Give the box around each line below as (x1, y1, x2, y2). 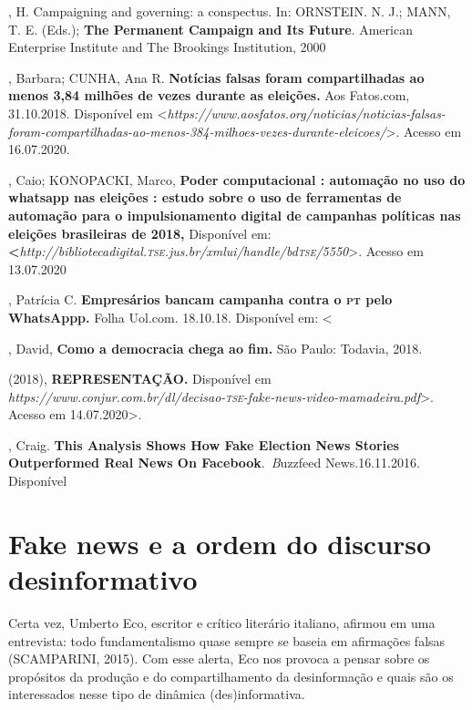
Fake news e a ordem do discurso (8, 524, 432, 561)
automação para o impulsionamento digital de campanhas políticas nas (8, 205, 461, 224)
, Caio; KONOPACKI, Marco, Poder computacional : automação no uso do (8, 170, 466, 189)
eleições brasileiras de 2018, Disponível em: (8, 223, 272, 242)
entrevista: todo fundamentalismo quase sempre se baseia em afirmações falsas (8, 631, 446, 650)
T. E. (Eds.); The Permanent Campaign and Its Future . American (8, 19, 413, 38)
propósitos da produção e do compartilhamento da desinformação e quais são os (8, 666, 454, 685)
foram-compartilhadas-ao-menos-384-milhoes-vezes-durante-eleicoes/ (8, 121, 386, 140)
